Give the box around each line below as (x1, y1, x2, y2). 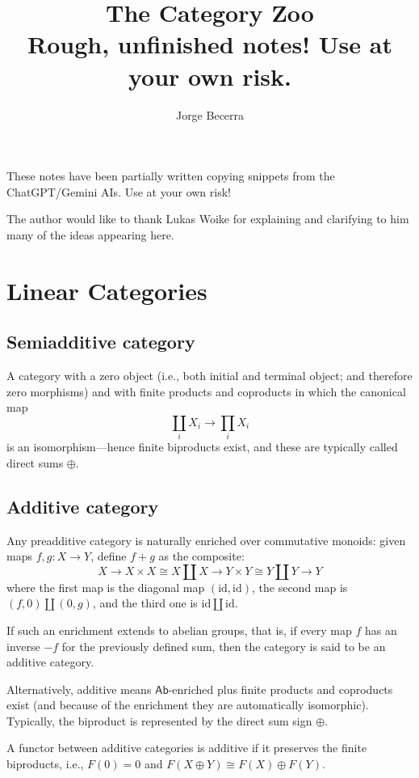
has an (365, 621, 397, 638)
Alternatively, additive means (6, 680, 152, 697)
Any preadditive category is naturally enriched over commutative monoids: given (6, 531, 406, 548)
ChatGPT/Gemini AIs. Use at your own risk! (6, 183, 231, 200)
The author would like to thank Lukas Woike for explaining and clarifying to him (6, 210, 409, 227)
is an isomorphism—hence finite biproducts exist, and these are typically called (6, 438, 398, 455)
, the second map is (252, 578, 348, 595)
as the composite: (158, 548, 245, 564)
